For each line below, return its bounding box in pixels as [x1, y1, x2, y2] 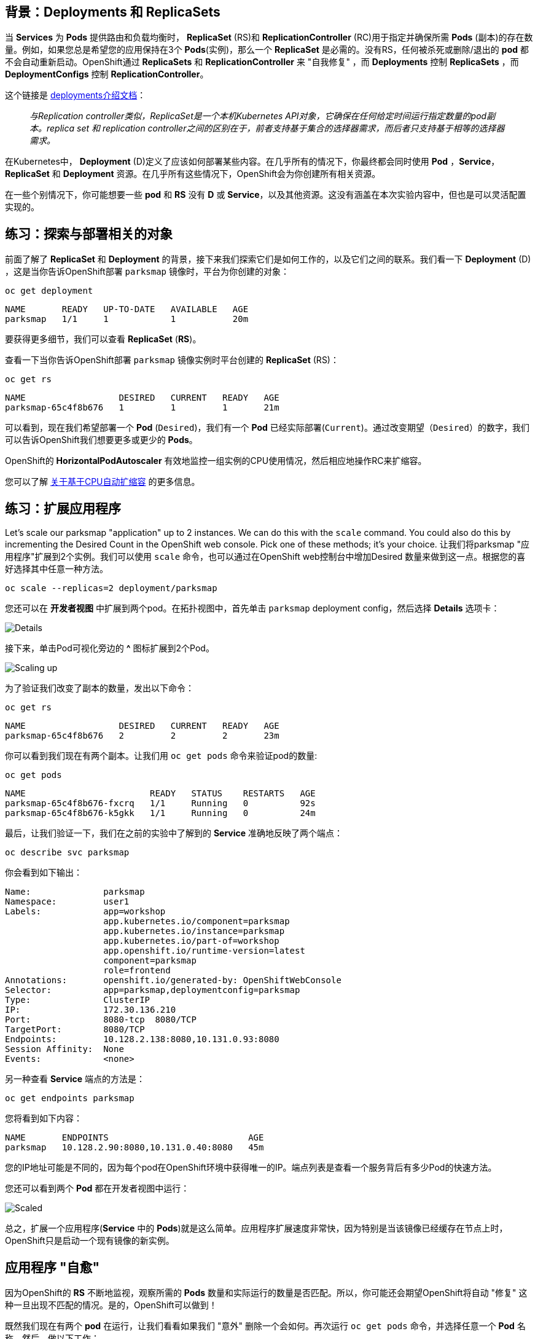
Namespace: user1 [5, 897, 130, 907]
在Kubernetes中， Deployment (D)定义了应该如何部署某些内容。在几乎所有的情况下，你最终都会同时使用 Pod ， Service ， [5, 156, 500, 167]
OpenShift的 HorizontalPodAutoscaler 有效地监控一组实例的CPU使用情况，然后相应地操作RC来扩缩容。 [5, 455, 427, 466]
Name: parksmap [5, 887, 145, 897]
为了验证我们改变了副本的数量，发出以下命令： [5, 683, 194, 694]
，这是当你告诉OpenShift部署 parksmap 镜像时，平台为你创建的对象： [5, 266, 289, 277]
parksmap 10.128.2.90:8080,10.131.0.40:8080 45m [5, 1142, 264, 1153]
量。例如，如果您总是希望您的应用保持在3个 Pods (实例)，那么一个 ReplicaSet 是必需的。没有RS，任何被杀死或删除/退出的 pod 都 [5, 44, 529, 55]
